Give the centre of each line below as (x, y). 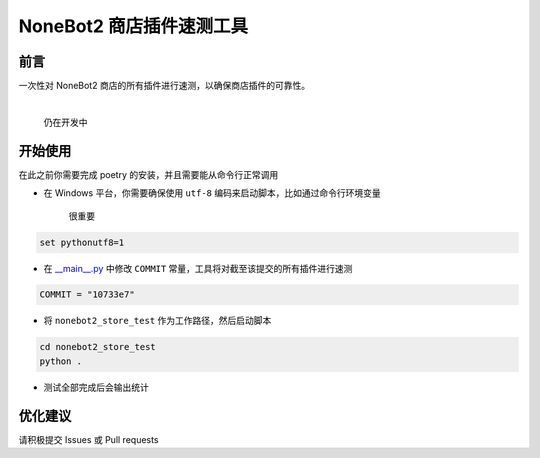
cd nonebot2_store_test (98, 347)
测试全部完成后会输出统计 (96, 387)
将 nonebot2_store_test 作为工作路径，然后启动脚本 (157, 321)
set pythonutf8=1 (82, 242)
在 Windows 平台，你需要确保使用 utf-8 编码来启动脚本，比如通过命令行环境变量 (212, 193)
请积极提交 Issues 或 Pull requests (88, 439)
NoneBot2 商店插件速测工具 (133, 26)
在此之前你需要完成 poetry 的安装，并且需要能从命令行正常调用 (148, 174)
